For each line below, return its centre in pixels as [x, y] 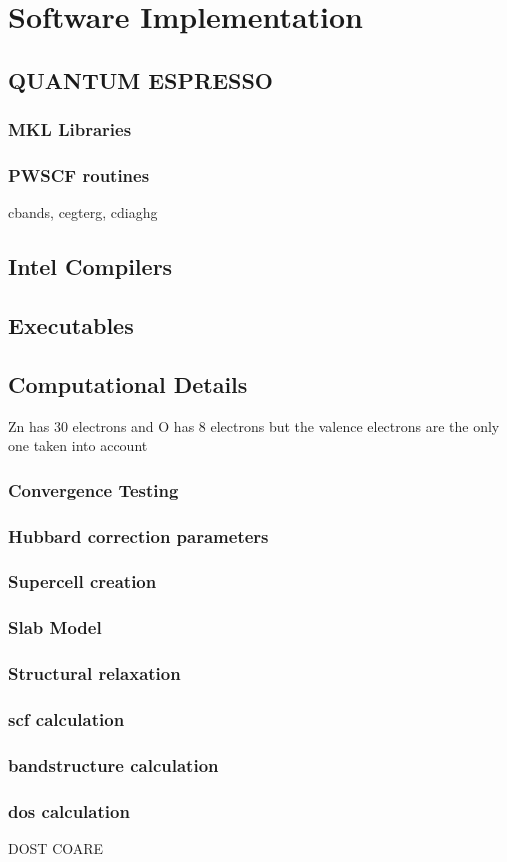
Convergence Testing [93, 489]
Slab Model [55, 627]
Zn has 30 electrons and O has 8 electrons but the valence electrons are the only [254, 425]
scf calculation [66, 718]
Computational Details [128, 383]
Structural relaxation [94, 673]
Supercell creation [82, 581]
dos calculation [69, 810]
